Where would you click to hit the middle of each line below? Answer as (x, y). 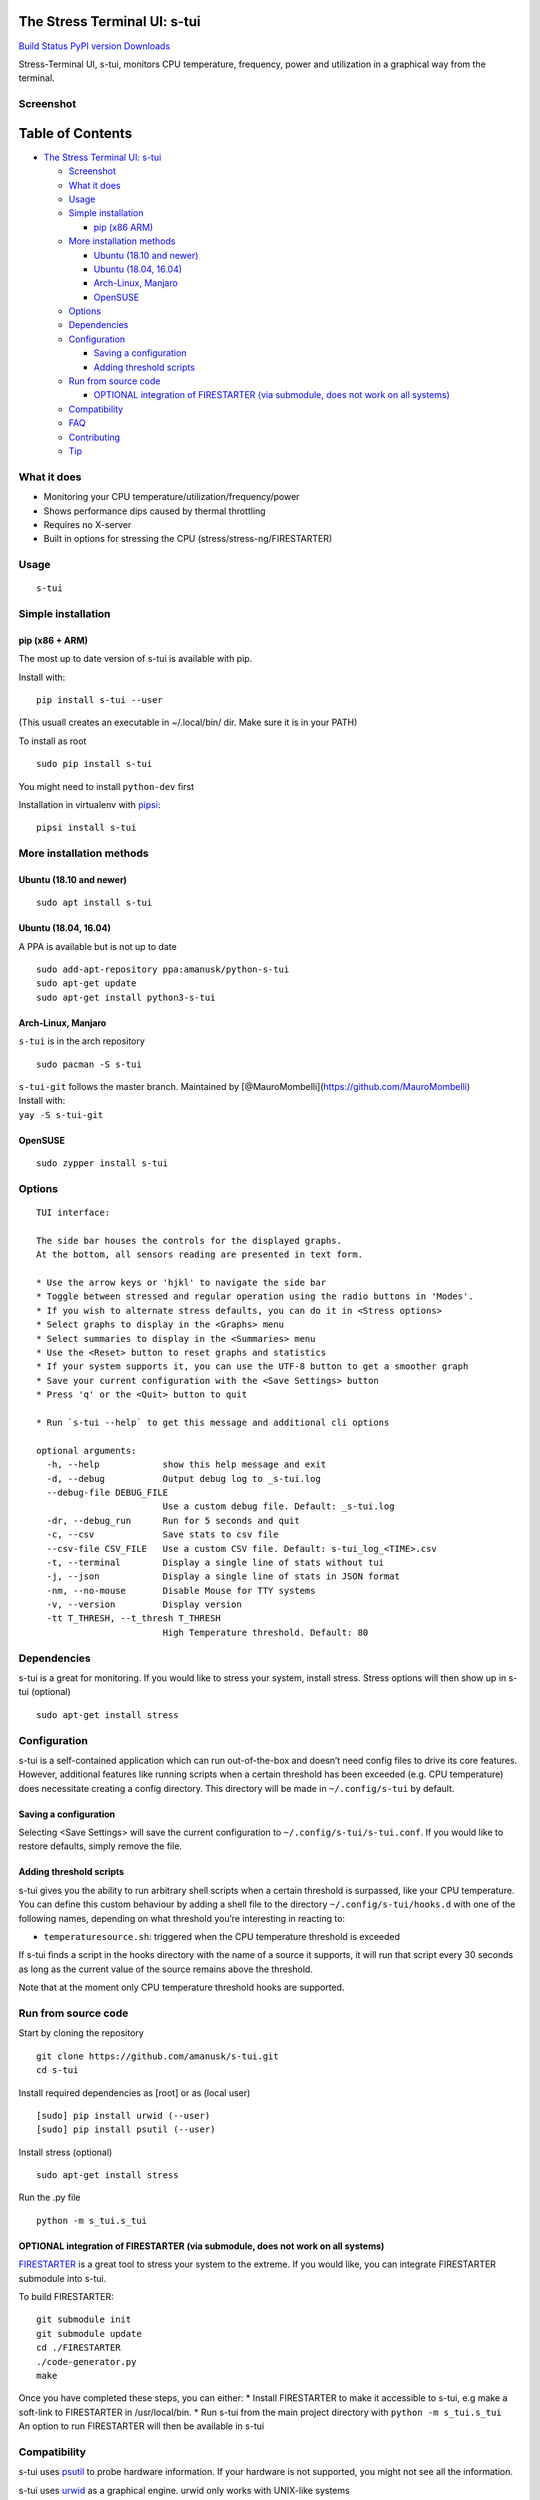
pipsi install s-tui (86, 828)
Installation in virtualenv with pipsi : (89, 804)
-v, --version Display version (144, 1604)
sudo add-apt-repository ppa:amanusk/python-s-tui (163, 969)
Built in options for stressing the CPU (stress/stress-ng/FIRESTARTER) (188, 539)
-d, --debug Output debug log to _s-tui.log (184, 1478)
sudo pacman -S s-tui (89, 1064)
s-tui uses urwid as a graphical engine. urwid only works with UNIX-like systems (184, 2490)
